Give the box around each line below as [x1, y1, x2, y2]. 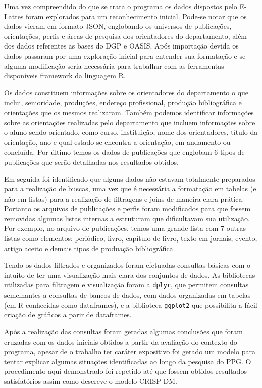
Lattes [4, 11, 24, 21]
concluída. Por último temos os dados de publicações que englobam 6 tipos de [4, 147, 245, 157]
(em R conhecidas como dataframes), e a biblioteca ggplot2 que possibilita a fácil [4, 299, 257, 310]
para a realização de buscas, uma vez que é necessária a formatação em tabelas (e [4, 183, 256, 194]
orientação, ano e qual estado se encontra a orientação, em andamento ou [4, 136, 231, 147]
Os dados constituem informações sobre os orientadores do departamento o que [4, 87, 249, 98]
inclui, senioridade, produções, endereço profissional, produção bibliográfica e [4, 97, 242, 108]
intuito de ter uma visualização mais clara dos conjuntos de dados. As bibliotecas [4, 269, 255, 280]
